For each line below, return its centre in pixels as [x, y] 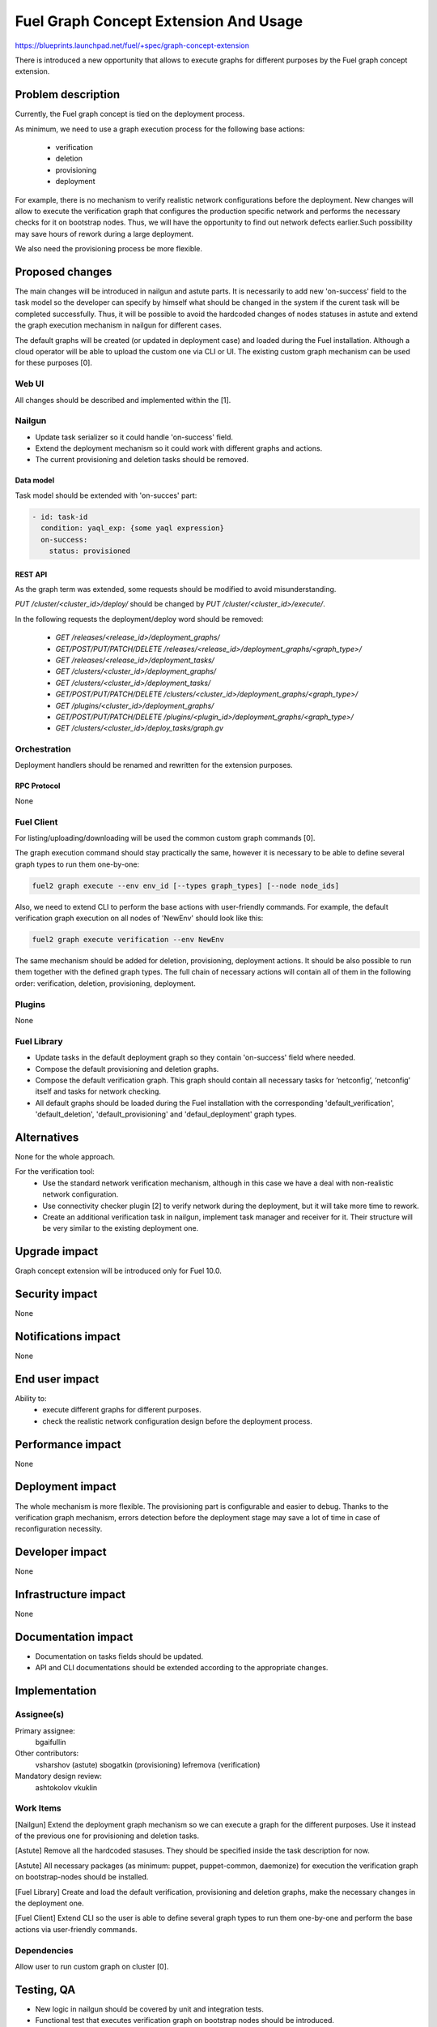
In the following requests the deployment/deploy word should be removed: [139, 619]
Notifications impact [68, 1337]
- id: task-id [60, 516]
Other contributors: [47, 1753]
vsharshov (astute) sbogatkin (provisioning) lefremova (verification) [148, 1764]
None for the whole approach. [65, 1156]
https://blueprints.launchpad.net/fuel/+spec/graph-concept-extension [132, 45]
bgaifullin [51, 1742]
